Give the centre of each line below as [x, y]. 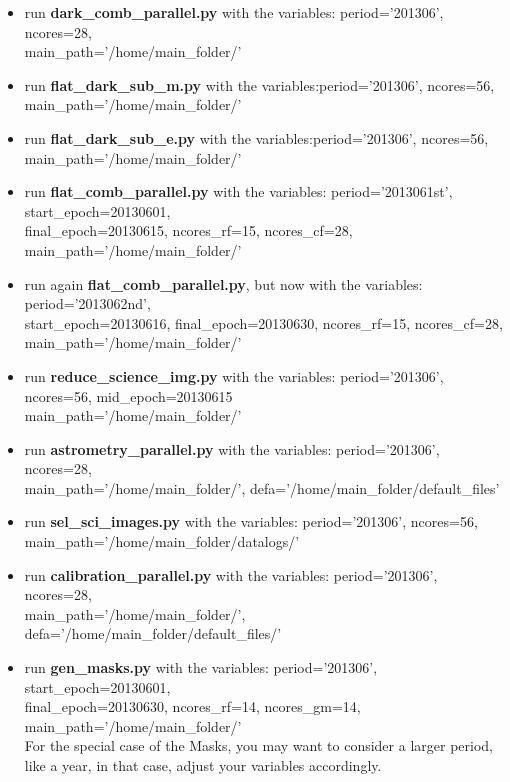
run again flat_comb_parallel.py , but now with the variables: [223, 283]
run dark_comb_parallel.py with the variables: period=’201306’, [234, 12]
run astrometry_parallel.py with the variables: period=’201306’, [232, 448]
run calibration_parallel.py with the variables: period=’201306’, [231, 574]
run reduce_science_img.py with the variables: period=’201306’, [234, 375]
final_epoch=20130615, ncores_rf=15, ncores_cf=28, [188, 230]
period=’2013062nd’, [87, 303]
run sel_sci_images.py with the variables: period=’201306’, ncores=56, [251, 521]
